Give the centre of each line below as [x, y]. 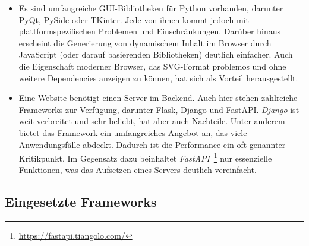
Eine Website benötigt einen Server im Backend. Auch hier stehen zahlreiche [158, 98]
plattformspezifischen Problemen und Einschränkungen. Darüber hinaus [150, 31]
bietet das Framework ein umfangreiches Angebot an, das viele [133, 132]
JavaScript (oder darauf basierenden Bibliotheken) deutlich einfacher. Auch [156, 54]
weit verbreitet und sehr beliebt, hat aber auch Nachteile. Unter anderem [152, 121]
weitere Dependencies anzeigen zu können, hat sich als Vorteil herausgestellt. [158, 78]
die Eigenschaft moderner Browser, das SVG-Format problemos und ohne [152, 66]
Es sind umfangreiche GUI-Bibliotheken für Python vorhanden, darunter [151, 8]
